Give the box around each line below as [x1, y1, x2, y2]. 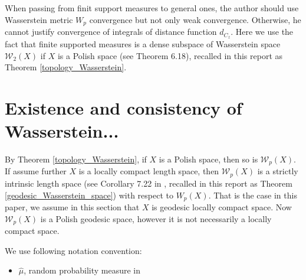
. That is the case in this [208, 188, 297, 201]
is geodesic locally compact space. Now [152, 200, 292, 213]
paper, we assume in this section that [5, 200, 140, 213]
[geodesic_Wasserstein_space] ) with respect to [5, 188, 173, 201]
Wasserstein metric [5, 13, 73, 25]
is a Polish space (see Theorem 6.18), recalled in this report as [57, 49, 283, 61]
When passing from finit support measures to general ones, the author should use [5, 2, 299, 14]
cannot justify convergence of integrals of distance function [5, 25, 217, 38]
